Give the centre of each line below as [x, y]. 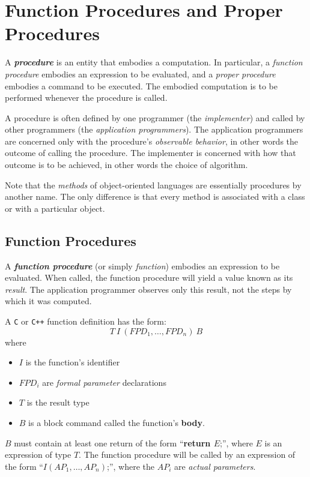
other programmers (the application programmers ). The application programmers [154, 129]
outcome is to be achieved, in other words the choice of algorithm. [126, 165]
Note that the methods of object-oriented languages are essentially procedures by [153, 184]
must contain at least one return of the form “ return [112, 442]
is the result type [58, 402]
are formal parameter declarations [104, 382]
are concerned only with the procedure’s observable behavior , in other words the [152, 141]
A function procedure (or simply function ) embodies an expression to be [142, 265]
